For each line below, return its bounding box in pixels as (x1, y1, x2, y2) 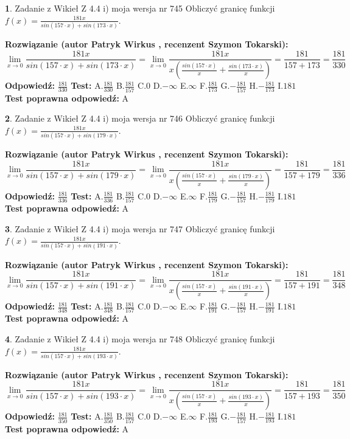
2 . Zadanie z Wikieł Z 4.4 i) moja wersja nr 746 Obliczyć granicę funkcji (5, 112, 275, 125)
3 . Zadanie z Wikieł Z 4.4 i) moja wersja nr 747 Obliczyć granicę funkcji (5, 222, 275, 235)
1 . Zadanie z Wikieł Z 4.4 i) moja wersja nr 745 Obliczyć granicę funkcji (5, 2, 275, 14)
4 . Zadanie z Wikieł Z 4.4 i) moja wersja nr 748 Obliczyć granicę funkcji (5, 332, 275, 345)
